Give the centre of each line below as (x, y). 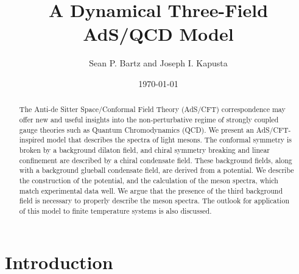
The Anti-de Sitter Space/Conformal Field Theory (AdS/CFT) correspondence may (152, 109)
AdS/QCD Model (158, 34)
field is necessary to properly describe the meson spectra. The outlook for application (154, 201)
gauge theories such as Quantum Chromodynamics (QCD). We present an (136, 129)
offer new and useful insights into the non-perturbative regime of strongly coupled (149, 119)
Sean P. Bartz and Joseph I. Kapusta (158, 63)
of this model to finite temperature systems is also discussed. (115, 210)
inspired (32, 140)
